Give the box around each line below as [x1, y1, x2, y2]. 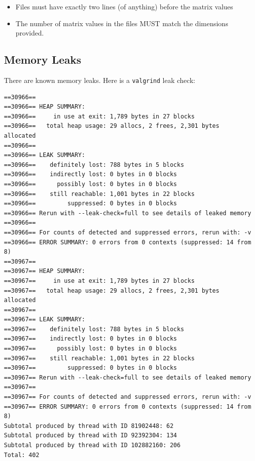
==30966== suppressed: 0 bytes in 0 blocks [4, 200, 177, 207]
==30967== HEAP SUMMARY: [4, 268, 85, 275]
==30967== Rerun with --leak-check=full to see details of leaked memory [4, 374, 252, 381]
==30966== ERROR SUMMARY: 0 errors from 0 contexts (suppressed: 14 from [4, 238, 252, 246]
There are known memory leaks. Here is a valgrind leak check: [4, 75, 195, 85]
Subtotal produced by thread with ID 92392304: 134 [4, 432, 177, 439]
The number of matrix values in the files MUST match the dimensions [15, 18, 228, 28]
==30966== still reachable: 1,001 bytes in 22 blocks [4, 190, 195, 197]
